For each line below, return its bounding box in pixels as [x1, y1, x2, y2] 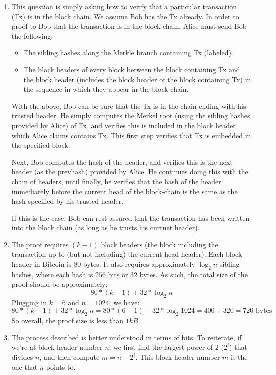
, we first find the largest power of [109, 342, 213, 352]
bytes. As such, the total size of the [139, 269, 248, 279]
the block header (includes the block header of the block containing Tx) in [23, 74, 251, 84]
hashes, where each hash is [11, 269, 93, 279]
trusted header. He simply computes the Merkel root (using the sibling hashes [11, 110, 250, 121]
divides [11, 352, 33, 362]
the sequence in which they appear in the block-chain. [23, 84, 189, 94]
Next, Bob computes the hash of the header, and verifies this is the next [11, 156, 233, 167]
